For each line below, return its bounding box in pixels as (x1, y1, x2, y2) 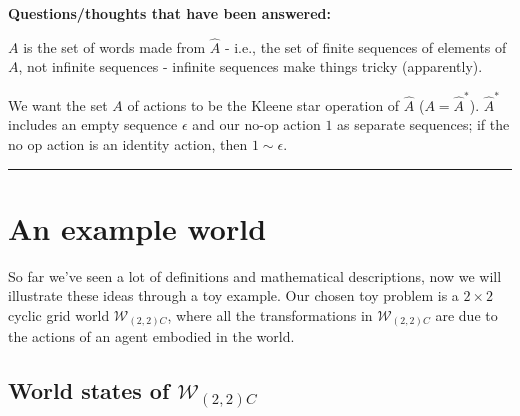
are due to (435, 304, 498, 325)
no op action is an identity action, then (8, 133, 248, 154)
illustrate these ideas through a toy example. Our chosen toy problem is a (8, 285, 459, 306)
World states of (8, 375, 170, 406)
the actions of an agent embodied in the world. (8, 326, 295, 347)
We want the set (8, 94, 108, 115)
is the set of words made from (23, 36, 206, 57)
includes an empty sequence (8, 114, 178, 135)
